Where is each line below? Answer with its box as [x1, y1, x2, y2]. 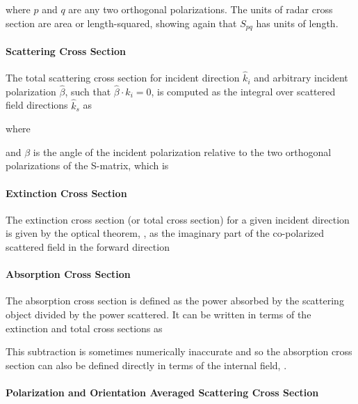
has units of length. [256, 15, 339, 30]
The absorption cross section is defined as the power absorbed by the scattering [6, 293, 344, 308]
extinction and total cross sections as [6, 320, 163, 335]
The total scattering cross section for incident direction [6, 70, 240, 85]
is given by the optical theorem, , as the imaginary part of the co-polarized [6, 226, 325, 240]
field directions [6, 98, 68, 112]
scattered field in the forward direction [6, 240, 170, 254]
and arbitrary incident [254, 70, 348, 85]
